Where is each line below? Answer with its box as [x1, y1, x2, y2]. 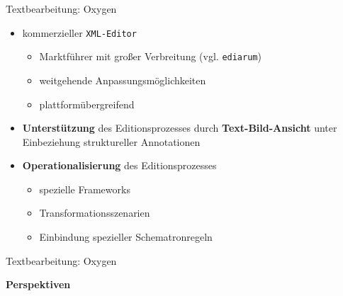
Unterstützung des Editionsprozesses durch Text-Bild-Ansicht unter [22, 120, 337, 135]
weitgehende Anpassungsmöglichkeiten [39, 72, 206, 87]
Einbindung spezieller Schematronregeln [39, 229, 213, 244]
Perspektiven [6, 277, 71, 292]
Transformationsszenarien [39, 205, 150, 220]
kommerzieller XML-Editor [22, 25, 137, 40]
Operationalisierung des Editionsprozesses [22, 158, 217, 173]
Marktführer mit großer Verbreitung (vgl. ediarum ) [39, 49, 262, 64]
